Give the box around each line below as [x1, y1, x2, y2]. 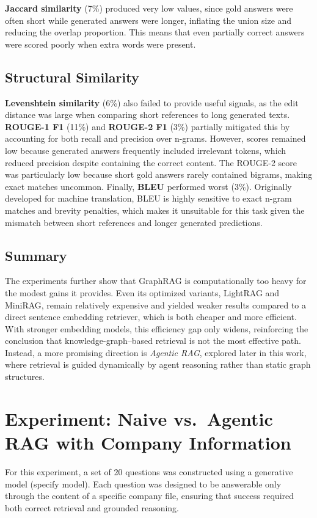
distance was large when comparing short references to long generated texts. [5, 108, 290, 121]
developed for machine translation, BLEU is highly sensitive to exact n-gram [5, 192, 292, 205]
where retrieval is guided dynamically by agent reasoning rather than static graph [5, 358, 311, 371]
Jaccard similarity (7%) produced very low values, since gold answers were [5, 2, 293, 14]
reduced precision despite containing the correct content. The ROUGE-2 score [5, 156, 297, 169]
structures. [5, 370, 45, 383]
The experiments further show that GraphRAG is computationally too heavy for [5, 274, 307, 287]
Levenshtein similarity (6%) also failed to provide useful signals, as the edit [5, 96, 299, 109]
